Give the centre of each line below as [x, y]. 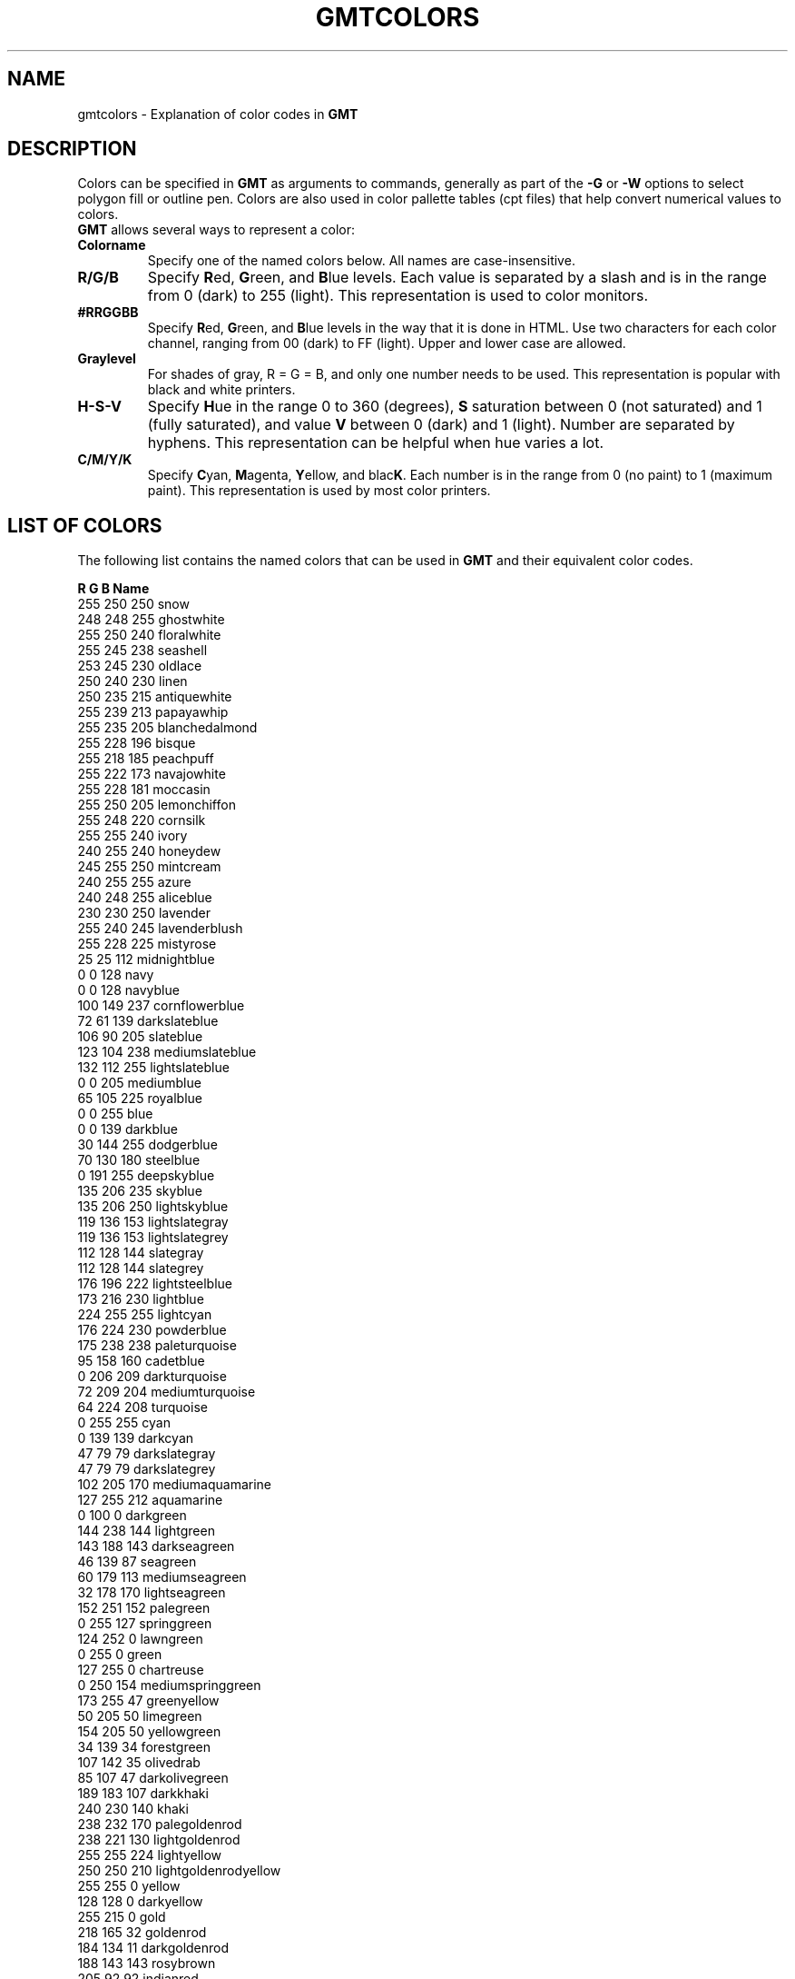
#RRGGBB [108, 313]
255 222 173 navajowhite [152, 774]
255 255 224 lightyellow [150, 1855]
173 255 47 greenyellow [148, 1701]
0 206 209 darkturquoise [152, 1377]
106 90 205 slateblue [140, 1037]
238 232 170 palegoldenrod [160, 1825]
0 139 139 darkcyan [136, 1438]
